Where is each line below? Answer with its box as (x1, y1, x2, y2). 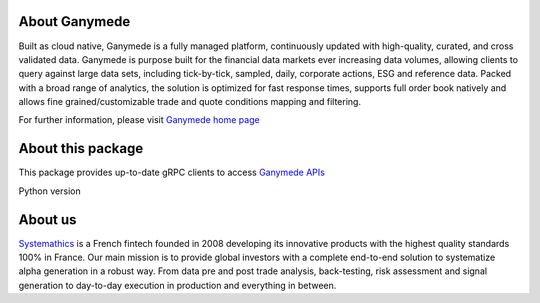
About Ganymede (18, 13, 131, 30)
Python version (18, 185, 81, 197)
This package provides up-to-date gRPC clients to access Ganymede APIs (18, 166, 325, 179)
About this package (18, 140, 144, 157)
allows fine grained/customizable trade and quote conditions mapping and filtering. (18, 96, 362, 108)
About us (18, 211, 77, 228)
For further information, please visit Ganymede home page (18, 114, 260, 126)
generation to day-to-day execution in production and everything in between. (18, 279, 337, 291)
